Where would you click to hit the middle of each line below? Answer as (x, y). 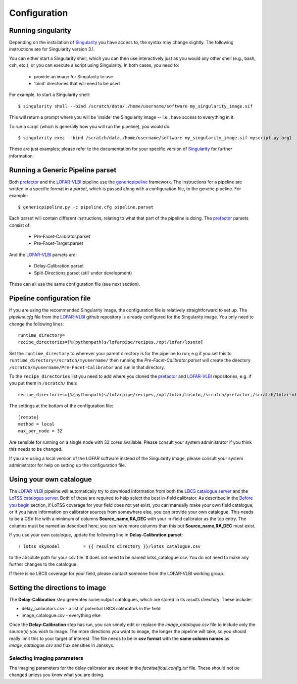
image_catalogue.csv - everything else (61, 615)
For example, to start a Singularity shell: (49, 95)
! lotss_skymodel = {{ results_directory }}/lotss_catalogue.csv (109, 546)
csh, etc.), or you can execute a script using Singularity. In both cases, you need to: (94, 65)
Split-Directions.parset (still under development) (83, 273)
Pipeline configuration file (50, 298)
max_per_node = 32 (40, 431)
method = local (36, 424)
